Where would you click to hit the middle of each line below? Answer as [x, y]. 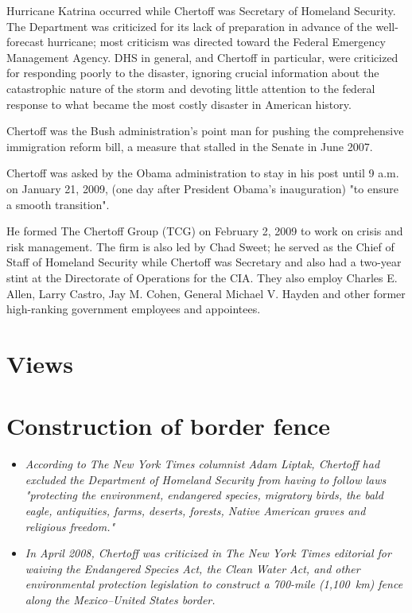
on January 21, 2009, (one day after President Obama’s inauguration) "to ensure [202, 188]
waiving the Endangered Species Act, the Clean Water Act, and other [192, 568]
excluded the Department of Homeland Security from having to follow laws [206, 479]
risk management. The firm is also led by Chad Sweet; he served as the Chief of [200, 246]
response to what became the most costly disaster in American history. [179, 104]
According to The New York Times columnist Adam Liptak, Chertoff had [202, 464]
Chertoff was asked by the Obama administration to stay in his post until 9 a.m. [203, 173]
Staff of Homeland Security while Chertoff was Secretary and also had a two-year [204, 262]
